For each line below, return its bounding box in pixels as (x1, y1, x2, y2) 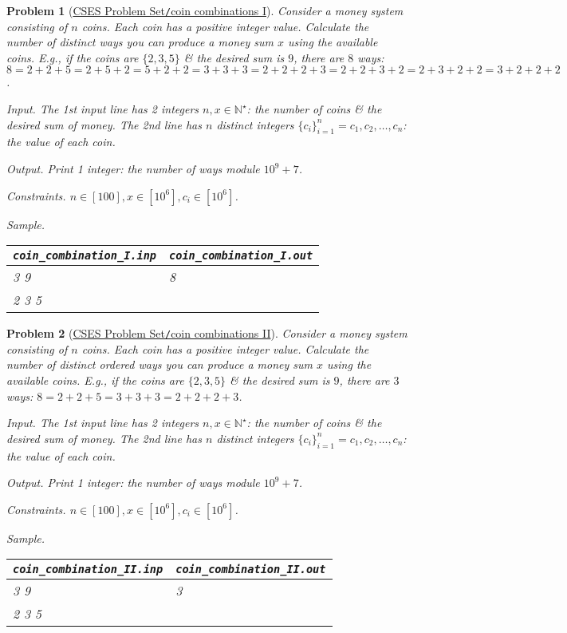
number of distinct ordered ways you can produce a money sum (6, 356, 313, 373)
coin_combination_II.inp (13, 563, 163, 576)
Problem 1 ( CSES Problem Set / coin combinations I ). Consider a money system (6, 2, 404, 18)
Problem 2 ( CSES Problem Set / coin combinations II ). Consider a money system (6, 325, 408, 342)
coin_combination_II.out (175, 563, 326, 576)
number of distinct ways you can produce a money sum (6, 34, 274, 50)
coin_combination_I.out (169, 249, 313, 263)
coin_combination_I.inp (13, 249, 157, 263)
